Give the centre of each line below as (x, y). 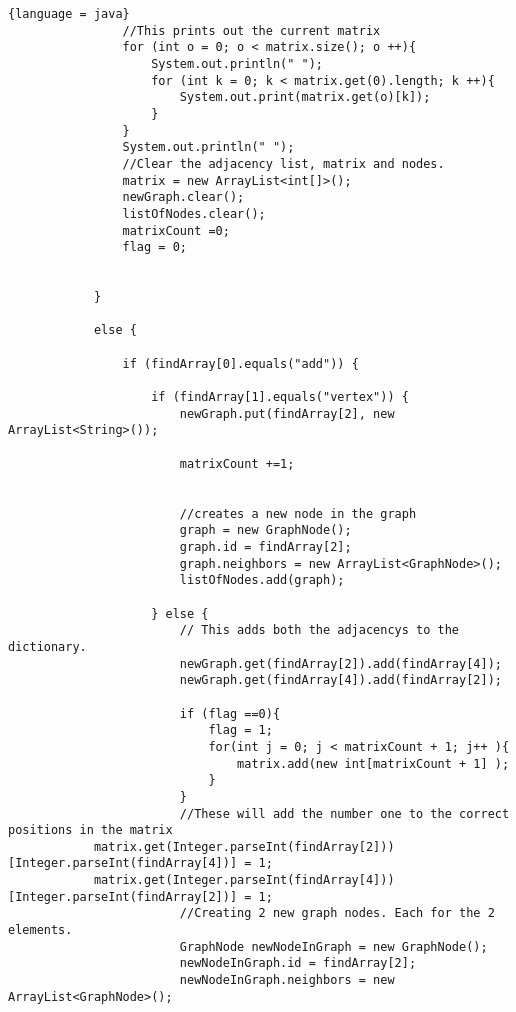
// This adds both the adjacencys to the (319, 630)
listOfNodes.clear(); (194, 213)
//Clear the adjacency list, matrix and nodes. (283, 163)
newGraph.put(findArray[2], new (287, 413)
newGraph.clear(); (183, 197)
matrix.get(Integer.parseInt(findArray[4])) (244, 880)
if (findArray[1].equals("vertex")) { (280, 397)
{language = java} (69, 14)
